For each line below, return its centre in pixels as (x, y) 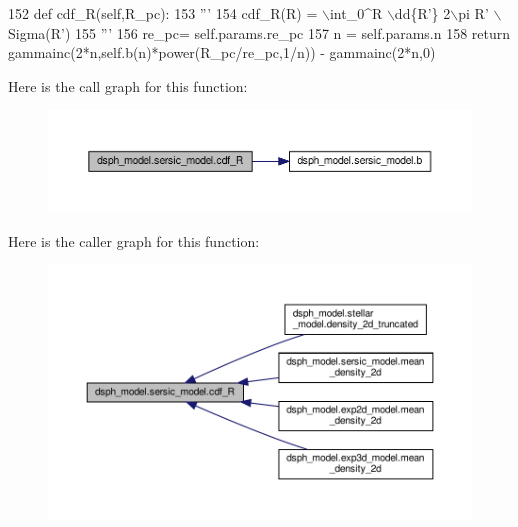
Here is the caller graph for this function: (134, 240)
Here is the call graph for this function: (128, 85)
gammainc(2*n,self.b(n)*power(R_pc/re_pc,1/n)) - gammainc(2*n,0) (222, 52)
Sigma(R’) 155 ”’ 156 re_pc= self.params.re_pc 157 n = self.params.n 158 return (259, 32)
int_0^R (356, 13)
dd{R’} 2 (422, 13)
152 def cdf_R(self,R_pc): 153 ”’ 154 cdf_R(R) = (163, 13)
